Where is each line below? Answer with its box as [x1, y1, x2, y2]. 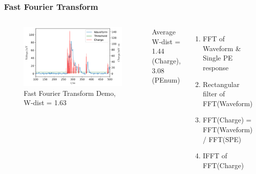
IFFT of [203, 150, 227, 161]
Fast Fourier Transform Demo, [24, 87, 116, 98]
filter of [203, 88, 225, 99]
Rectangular [203, 79, 240, 89]
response [203, 62, 229, 72]
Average [152, 27, 176, 37]
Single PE [203, 53, 233, 63]
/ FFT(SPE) [203, 134, 242, 144]
